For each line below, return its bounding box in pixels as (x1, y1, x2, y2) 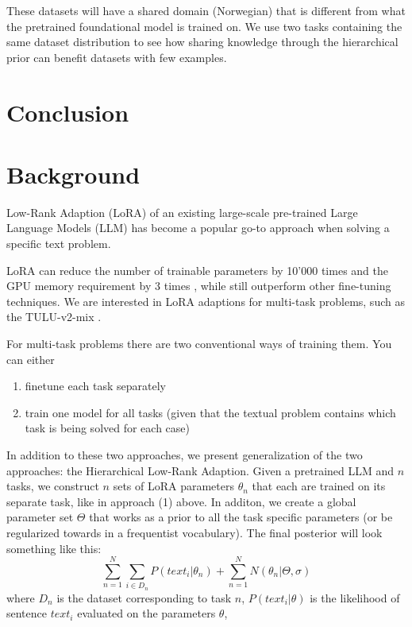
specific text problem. (6, 235, 111, 252)
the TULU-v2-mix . (6, 308, 102, 325)
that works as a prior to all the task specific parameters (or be (89, 509, 393, 525)
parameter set (6, 509, 74, 525)
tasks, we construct (6, 478, 99, 494)
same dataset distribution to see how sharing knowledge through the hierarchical (6, 33, 399, 50)
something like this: (6, 540, 102, 556)
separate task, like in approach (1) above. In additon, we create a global (6, 493, 356, 509)
